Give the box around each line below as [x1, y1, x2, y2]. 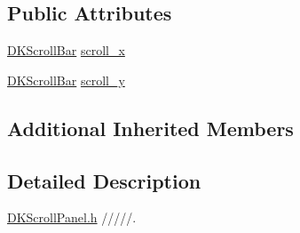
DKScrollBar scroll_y [7, 70, 125, 89]
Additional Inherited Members [7, 114, 294, 141]
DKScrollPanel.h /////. [7, 208, 137, 227]
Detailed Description [7, 166, 201, 194]
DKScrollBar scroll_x [7, 41, 125, 60]
